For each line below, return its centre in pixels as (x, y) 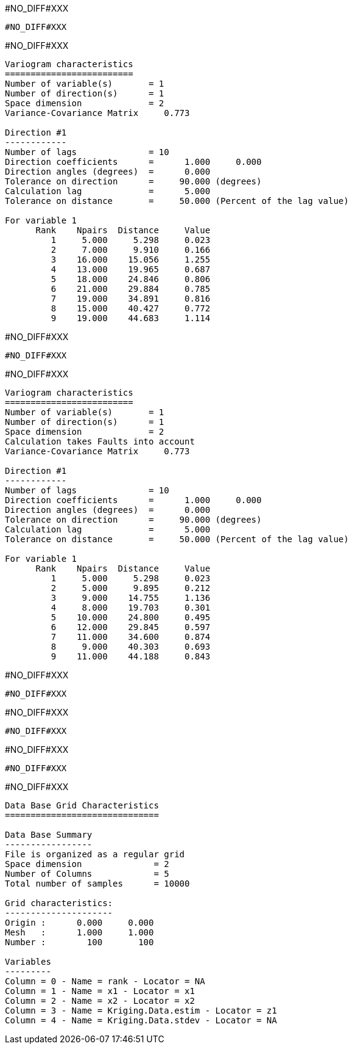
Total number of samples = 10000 (97, 884)
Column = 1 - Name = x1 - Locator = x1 (100, 991)
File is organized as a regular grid (95, 854)
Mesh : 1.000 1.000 (79, 932)
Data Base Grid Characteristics (82, 805)
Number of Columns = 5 (87, 874)
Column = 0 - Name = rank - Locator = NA (105, 981)
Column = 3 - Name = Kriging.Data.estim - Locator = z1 (141, 1011)
